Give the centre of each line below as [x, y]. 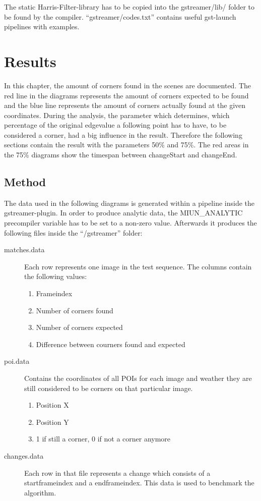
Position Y [52, 422]
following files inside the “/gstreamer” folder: [73, 232]
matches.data [24, 249]
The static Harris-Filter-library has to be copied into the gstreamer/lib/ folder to [129, 7]
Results [30, 61]
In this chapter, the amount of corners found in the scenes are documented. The [128, 85]
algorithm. [40, 492]
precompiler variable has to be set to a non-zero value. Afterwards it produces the [130, 223]
